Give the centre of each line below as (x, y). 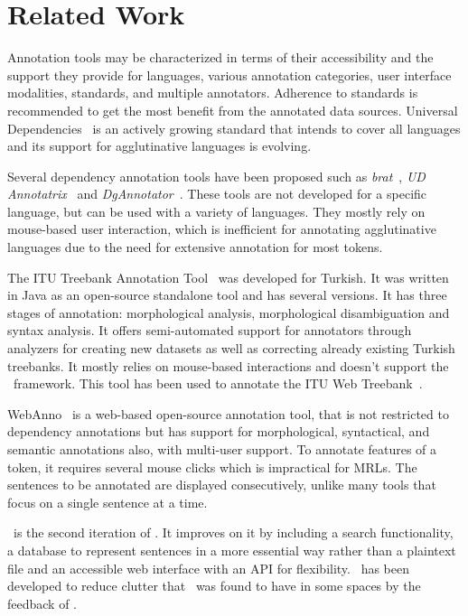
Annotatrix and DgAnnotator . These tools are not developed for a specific (217, 194)
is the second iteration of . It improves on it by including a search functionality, (233, 532)
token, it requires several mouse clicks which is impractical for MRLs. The (212, 467)
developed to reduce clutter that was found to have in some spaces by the (214, 586)
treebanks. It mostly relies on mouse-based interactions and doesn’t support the (228, 365)
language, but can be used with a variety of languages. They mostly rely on (216, 211)
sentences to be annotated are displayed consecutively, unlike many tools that (222, 485)
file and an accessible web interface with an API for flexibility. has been (209, 568)
